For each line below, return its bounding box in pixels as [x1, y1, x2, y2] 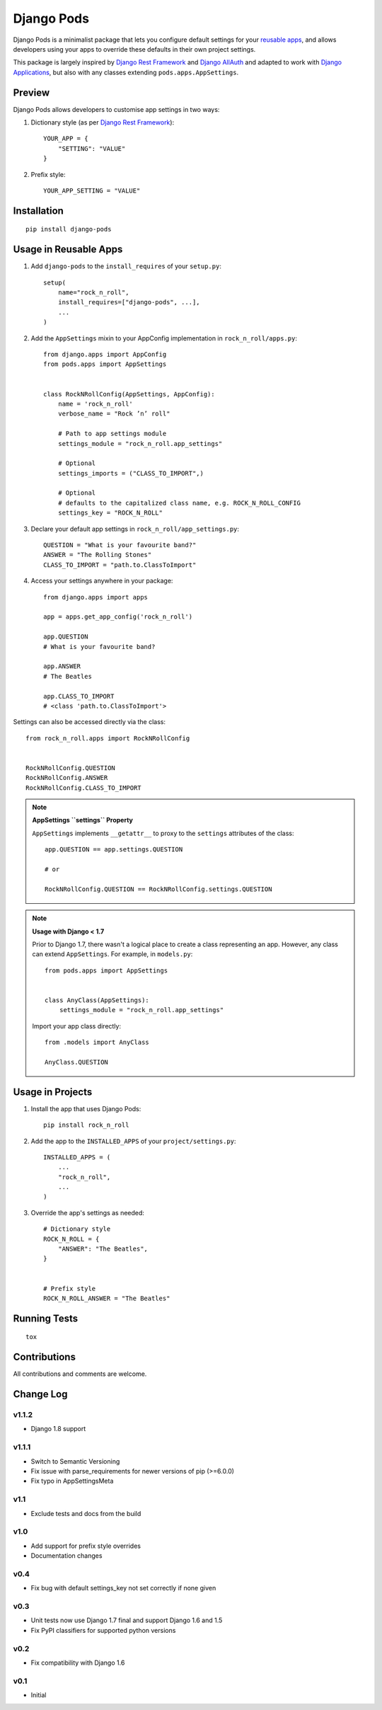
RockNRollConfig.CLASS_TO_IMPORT [25, 784, 141, 792]
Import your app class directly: [32, 1021, 122, 1030]
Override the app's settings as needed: [30, 1208, 145, 1217]
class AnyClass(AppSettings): [45, 996, 150, 1004]
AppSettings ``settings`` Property [32, 816, 134, 825]
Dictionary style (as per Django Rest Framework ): [30, 118, 175, 127]
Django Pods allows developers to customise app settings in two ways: [13, 105, 220, 113]
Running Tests [13, 1312, 78, 1324]
